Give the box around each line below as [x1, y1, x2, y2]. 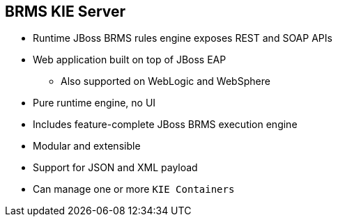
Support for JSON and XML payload [33, 161, 198, 174]
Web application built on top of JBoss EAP [33, 54, 226, 66]
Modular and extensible [33, 140, 141, 152]
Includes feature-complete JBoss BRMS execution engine [33, 118, 298, 131]
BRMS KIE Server [5, 3, 126, 20]
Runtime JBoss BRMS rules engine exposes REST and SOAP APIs [33, 32, 332, 45]
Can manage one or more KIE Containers [33, 183, 235, 196]
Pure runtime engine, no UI [33, 97, 156, 109]
